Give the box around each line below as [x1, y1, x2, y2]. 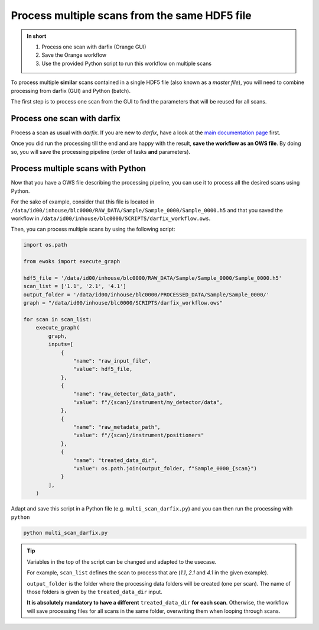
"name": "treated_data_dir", [73, 457, 158, 464]
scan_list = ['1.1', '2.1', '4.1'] [23, 283, 126, 290]
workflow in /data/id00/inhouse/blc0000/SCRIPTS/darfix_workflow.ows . [11, 215, 211, 222]
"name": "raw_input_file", [73, 357, 152, 364]
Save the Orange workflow [41, 51, 107, 59]
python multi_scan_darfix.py [23, 529, 108, 536]
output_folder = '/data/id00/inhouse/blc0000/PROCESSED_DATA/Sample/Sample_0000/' [23, 291, 270, 298]
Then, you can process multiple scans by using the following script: [11, 225, 175, 233]
